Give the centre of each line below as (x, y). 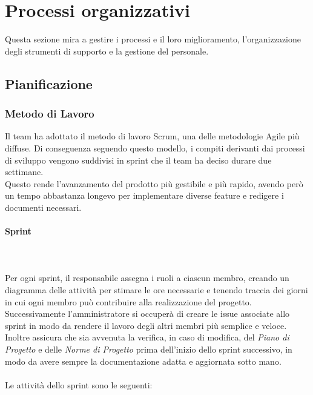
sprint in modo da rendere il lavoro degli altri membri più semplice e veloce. (146, 325)
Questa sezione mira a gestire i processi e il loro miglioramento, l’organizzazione (153, 39)
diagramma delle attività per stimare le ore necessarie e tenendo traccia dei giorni (156, 290)
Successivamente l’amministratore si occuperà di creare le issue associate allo (147, 314)
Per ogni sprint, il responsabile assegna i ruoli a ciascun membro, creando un (147, 278)
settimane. (24, 172)
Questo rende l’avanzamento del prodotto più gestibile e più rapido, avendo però (154, 183)
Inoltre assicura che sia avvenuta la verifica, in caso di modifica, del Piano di (147, 337)
